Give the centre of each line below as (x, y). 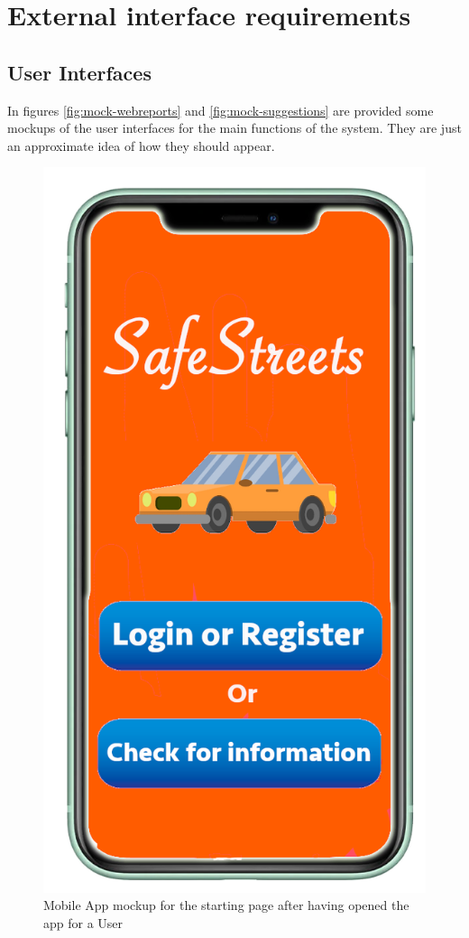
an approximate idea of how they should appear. (141, 145)
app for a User (83, 923)
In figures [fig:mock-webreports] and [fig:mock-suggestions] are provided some (221, 110)
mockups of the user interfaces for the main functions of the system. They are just (234, 128)
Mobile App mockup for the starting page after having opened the (226, 905)
